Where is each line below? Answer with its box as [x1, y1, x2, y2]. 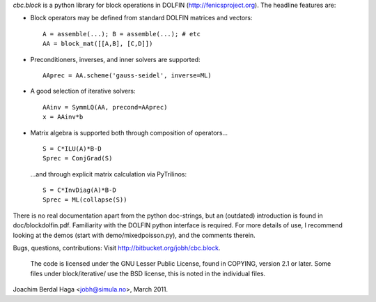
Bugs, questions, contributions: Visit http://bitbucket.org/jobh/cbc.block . [13, 244, 221, 252]
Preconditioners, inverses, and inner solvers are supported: [30, 55, 201, 63]
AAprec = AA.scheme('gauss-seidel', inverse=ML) [42, 71, 212, 80]
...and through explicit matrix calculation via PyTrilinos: [30, 169, 187, 178]
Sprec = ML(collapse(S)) [42, 196, 127, 204]
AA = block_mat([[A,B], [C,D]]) [42, 40, 153, 48]
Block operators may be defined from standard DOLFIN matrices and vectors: [30, 14, 253, 22]
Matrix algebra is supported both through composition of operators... [30, 128, 228, 137]
